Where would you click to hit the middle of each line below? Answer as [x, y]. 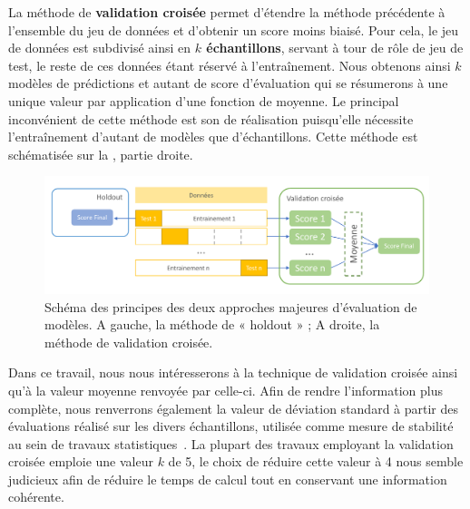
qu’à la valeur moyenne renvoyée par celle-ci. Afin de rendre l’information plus [226, 390]
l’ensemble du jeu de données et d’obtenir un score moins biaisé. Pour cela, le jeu [234, 29]
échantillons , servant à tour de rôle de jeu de [335, 48]
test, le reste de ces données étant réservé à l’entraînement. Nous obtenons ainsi [230, 65]
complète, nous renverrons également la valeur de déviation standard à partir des [234, 408]
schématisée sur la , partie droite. [101, 154]
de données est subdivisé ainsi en [100, 48]
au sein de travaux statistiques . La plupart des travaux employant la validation [231, 443]
